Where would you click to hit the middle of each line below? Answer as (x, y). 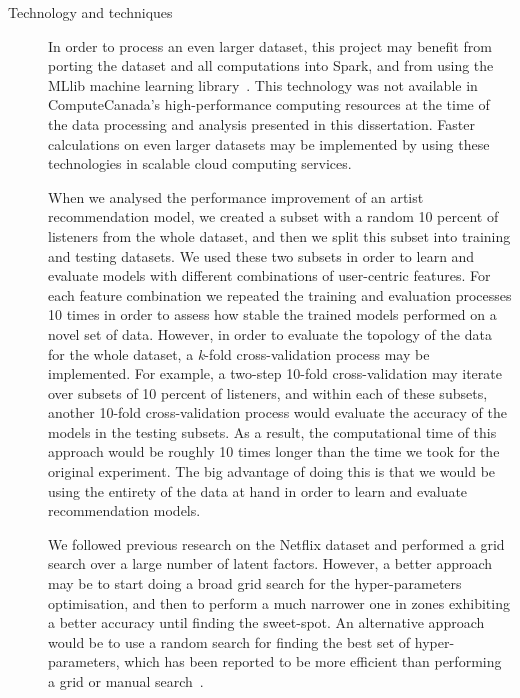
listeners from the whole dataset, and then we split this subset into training (279, 235)
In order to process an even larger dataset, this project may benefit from (270, 45)
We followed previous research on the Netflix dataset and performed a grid (276, 543)
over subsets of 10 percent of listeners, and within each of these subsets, (268, 392)
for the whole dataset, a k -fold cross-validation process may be (239, 353)
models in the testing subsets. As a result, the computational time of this (272, 431)
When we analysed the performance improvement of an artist (236, 196)
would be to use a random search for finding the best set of (229, 641)
